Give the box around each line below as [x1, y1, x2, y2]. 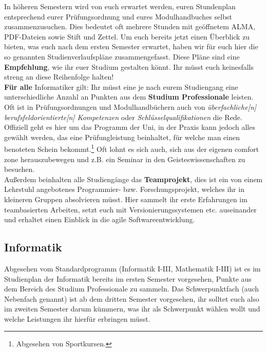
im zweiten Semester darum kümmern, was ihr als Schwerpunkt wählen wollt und [4, 303, 260, 314]
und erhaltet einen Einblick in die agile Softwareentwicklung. [4, 214, 195, 225]
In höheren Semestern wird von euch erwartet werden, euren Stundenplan [4, 1, 236, 11]
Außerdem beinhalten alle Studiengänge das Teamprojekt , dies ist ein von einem [4, 173, 263, 184]
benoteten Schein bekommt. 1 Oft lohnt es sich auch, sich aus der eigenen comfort [4, 142, 259, 154]
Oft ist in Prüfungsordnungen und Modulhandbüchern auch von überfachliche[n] [4, 101, 257, 112]
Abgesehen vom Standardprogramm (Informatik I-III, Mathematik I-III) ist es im [4, 263, 261, 273]
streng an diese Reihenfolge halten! [4, 71, 114, 82]
